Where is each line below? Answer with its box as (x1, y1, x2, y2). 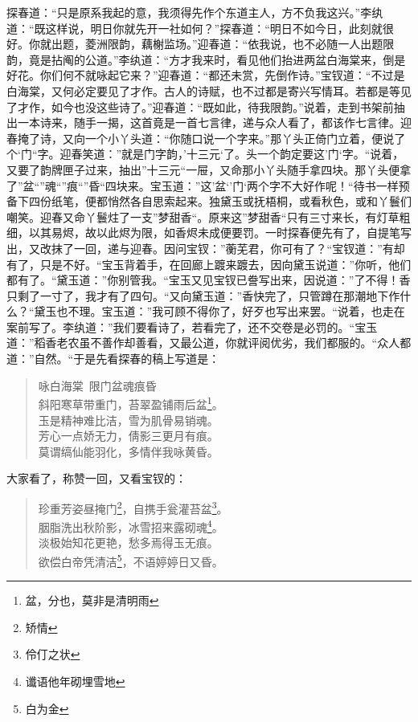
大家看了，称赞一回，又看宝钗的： (6, 470, 186, 487)
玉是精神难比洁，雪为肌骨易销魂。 (38, 411, 219, 428)
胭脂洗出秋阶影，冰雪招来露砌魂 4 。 (38, 516, 223, 535)
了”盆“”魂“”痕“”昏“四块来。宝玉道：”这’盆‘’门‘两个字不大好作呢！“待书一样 (6, 177, 399, 194)
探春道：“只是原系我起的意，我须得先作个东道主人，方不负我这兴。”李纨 (6, 4, 383, 20)
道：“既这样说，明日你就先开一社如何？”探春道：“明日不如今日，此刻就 (6, 19, 383, 36)
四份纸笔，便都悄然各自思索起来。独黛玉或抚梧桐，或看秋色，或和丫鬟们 (28, 193, 412, 210)
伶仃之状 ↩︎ (25, 646, 80, 663)
